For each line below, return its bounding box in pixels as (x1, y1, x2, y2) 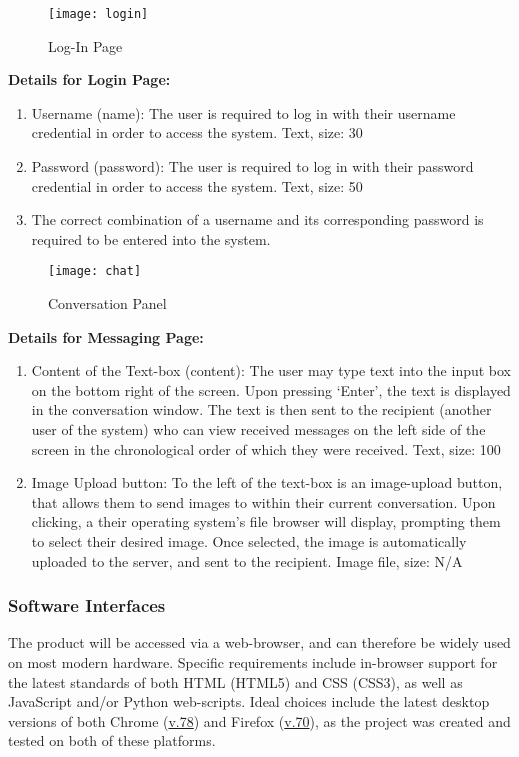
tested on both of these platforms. (8, 730, 216, 751)
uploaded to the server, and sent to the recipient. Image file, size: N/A (31, 550, 463, 571)
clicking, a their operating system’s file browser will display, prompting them (31, 511, 501, 532)
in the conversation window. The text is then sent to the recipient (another (31, 399, 492, 420)
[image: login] (48, 7, 149, 21)
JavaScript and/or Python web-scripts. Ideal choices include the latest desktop (8, 691, 490, 712)
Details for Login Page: (8, 69, 171, 90)
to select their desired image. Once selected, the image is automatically (31, 531, 467, 551)
